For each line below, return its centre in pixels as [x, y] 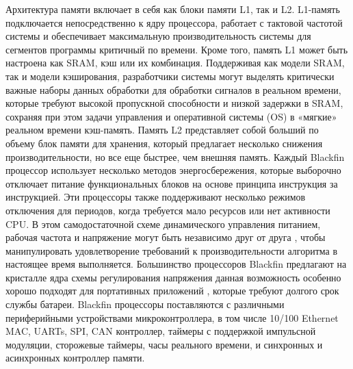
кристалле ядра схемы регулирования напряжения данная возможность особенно [173, 277]
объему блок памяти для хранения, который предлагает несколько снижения [164, 143]
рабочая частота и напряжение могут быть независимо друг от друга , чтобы [166, 237]
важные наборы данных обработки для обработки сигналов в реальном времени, [173, 89]
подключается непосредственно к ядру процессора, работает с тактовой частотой [174, 22]
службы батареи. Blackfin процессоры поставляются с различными [145, 304]
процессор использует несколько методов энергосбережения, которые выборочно [173, 170]
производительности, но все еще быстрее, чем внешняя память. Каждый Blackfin [175, 156]
